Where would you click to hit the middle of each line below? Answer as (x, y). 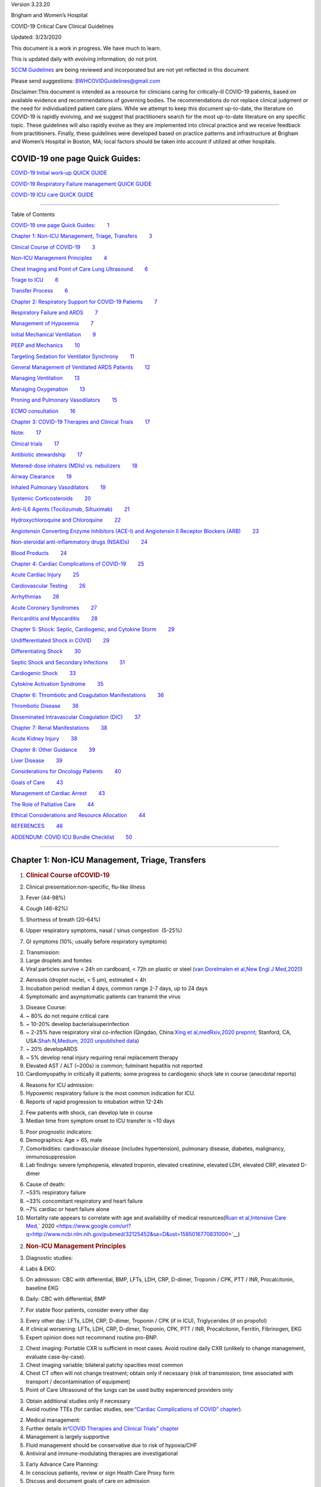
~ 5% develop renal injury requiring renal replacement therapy (102, 1057)
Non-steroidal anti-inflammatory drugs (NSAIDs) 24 (79, 542)
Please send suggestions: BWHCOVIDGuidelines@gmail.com (86, 81)
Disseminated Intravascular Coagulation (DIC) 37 (76, 717)
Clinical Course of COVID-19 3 (53, 247)
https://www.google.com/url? (95, 1226)
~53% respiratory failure (56, 1193)
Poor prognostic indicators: (59, 1132)
